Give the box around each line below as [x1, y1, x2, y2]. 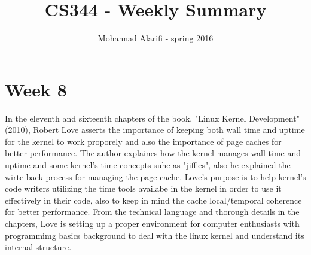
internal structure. [5, 241, 72, 253]
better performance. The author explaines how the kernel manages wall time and [5, 147, 301, 159]
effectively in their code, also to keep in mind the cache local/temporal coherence [5, 193, 302, 206]
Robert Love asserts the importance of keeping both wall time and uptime [33, 123, 305, 136]
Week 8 [5, 77, 67, 101]
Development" [249, 111, 300, 124]
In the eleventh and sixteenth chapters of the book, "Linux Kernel [5, 111, 246, 124]
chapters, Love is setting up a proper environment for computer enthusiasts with [5, 217, 300, 229]
